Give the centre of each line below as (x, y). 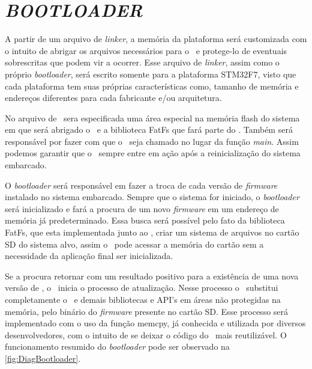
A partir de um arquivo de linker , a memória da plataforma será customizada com (156, 39)
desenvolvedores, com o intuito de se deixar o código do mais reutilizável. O (146, 334)
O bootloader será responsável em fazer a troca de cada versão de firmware (141, 185)
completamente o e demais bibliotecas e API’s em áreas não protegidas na (143, 299)
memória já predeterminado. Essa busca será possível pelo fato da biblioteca (145, 220)
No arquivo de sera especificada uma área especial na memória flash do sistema (152, 117)
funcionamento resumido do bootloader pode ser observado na (117, 346)
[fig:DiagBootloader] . (43, 358)
